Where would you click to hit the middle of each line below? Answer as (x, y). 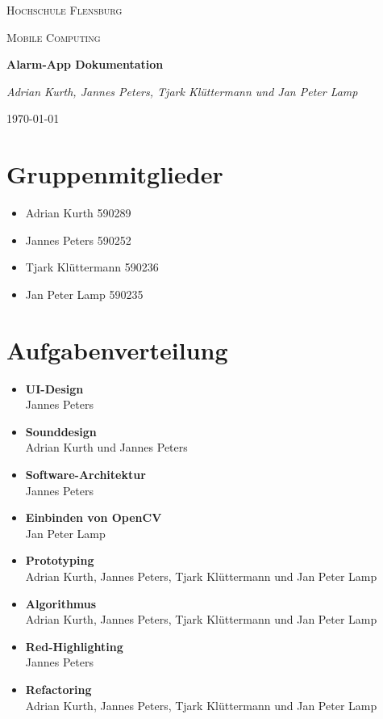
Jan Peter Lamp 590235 (84, 294)
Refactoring (58, 689)
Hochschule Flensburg (65, 10)
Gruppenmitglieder (115, 174)
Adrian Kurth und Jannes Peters (106, 447)
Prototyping (60, 560)
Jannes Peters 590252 (78, 240)
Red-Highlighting (74, 646)
